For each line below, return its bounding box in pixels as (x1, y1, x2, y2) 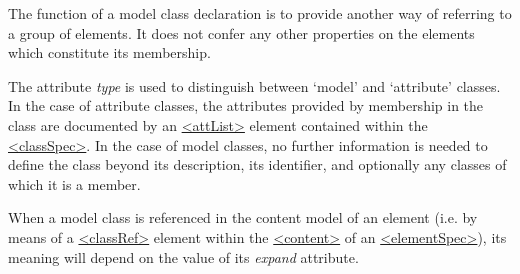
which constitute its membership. (8, 42, 211, 63)
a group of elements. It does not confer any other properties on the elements (8, 22, 475, 43)
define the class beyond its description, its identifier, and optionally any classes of (8, 154, 507, 175)
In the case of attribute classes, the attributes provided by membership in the (8, 95, 484, 116)
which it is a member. (8, 173, 141, 194)
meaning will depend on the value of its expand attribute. (8, 246, 359, 267)
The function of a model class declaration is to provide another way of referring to (8, 3, 512, 23)
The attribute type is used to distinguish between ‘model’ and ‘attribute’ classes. (8, 75, 501, 96)
